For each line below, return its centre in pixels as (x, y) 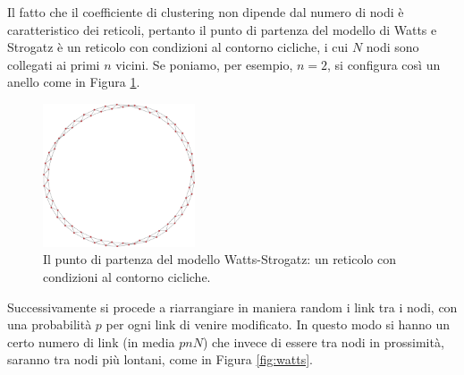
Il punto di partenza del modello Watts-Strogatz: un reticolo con (219, 259)
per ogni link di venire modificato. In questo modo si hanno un (278, 324)
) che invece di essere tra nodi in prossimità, (323, 341)
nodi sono (392, 47)
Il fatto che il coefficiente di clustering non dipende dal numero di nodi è (206, 12)
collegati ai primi (54, 64)
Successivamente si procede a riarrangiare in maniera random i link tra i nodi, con (232, 307)
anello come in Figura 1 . (74, 82)
